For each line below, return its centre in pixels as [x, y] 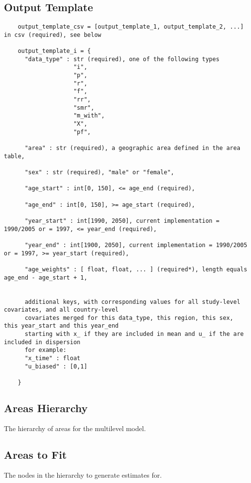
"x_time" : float [52, 358]
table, [14, 156]
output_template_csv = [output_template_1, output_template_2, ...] [131, 27]
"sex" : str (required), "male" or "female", [99, 173]
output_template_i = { [54, 51]
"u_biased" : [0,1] [56, 366]
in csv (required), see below [53, 35]
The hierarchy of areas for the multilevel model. [75, 428]
